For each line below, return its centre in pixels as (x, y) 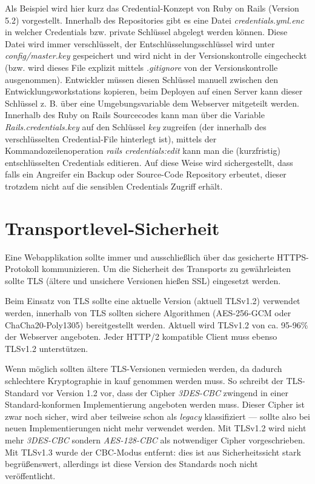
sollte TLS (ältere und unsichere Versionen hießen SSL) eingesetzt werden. (143, 280)
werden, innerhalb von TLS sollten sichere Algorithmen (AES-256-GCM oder (148, 313)
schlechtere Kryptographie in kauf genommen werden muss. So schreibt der (144, 380)
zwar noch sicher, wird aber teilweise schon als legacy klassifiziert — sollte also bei (157, 416)
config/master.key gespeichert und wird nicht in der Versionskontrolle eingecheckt (156, 55)
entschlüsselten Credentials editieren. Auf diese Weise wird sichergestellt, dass (149, 162)
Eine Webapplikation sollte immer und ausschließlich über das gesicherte (140, 257)
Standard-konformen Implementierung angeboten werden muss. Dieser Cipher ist (155, 404)
